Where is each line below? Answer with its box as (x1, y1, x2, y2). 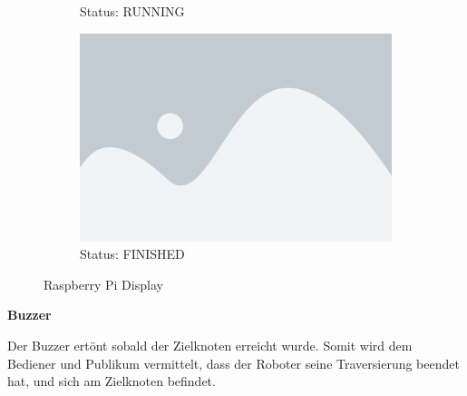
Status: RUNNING (80, 2, 185, 20)
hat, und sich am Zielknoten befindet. (7, 371, 216, 391)
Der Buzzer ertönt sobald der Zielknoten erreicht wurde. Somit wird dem (7, 336, 413, 355)
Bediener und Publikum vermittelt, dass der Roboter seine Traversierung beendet (7, 353, 460, 372)
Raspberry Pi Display (44, 274, 163, 293)
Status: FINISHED (80, 244, 185, 263)
